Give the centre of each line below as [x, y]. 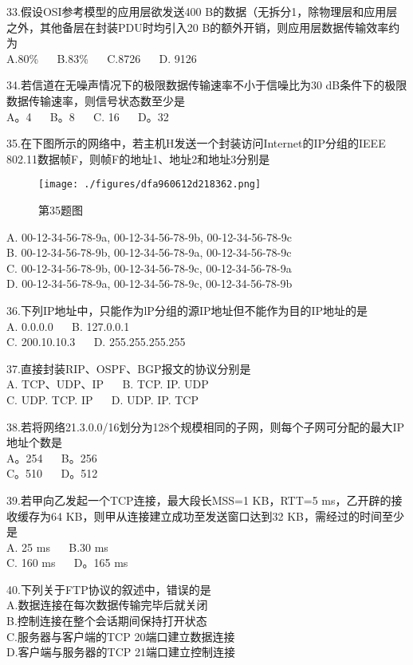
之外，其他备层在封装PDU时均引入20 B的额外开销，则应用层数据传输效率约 [203, 27]
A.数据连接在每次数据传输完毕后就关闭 [107, 605]
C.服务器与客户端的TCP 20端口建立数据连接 [121, 636]
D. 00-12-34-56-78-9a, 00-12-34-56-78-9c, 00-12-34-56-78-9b [149, 283]
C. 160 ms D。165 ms [67, 563]
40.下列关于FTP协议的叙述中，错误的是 [109, 589]
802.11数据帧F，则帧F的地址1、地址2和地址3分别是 [138, 158]
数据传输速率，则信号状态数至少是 [96, 100]
